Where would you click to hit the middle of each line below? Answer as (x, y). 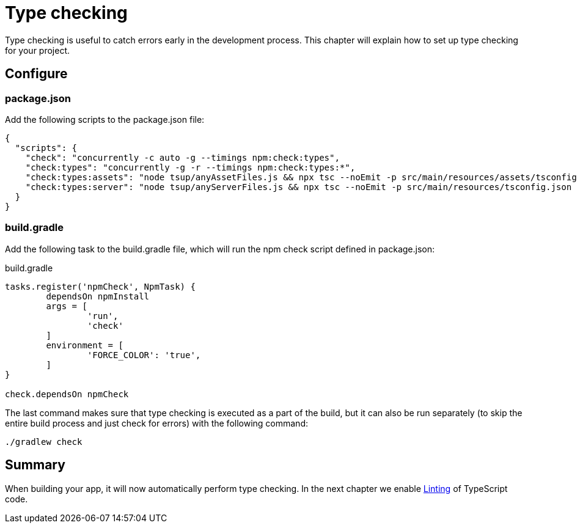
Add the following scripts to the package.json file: (105, 119)
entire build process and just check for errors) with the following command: (156, 423)
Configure (36, 74)
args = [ (67, 306)
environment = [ (85, 345)
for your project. (38, 50)
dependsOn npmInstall (98, 296)
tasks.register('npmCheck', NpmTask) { (100, 286)
